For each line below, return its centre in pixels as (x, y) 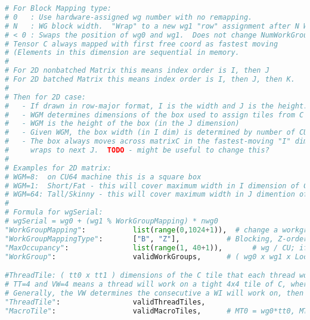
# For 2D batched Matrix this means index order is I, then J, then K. (150, 79)
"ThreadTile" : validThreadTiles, (105, 302)
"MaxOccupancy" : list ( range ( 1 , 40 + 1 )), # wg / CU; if (156, 248)
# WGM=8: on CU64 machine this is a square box (103, 177)
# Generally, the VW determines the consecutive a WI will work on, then (154, 293)
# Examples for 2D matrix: (58, 168)
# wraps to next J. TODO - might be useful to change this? (137, 150)
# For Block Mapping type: (58, 8)
